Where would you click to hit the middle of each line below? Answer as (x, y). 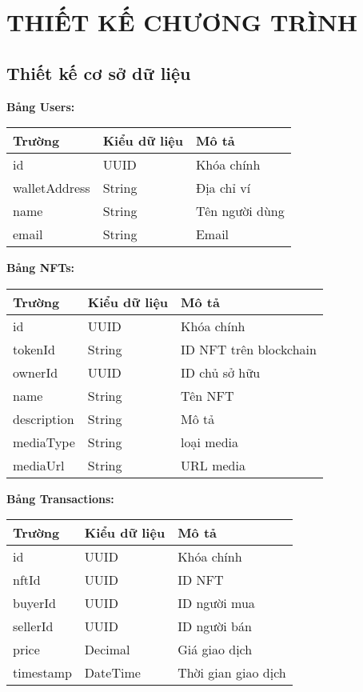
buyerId (34, 603)
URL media (213, 465)
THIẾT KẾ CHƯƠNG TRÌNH (182, 22)
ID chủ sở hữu (221, 372)
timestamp (42, 673)
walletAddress (52, 188)
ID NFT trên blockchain (249, 349)
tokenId (34, 349)
